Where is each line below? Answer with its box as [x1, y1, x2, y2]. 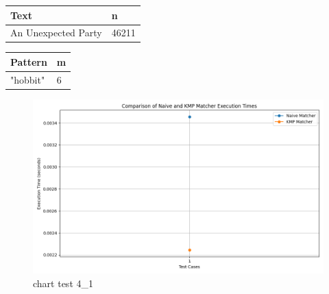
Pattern [10, 54, 47, 69]
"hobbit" [10, 72, 45, 86]
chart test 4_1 [33, 275, 93, 290]
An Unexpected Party [10, 25, 102, 40]
